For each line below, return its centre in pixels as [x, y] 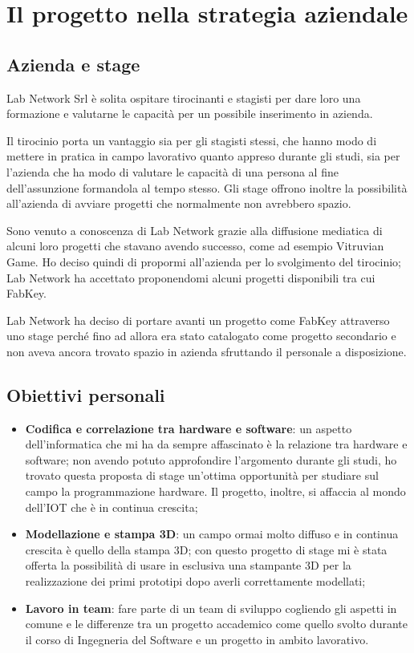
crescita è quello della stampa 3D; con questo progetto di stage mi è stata [206, 549]
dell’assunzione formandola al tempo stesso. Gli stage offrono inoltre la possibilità [207, 187]
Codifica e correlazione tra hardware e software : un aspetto [189, 428]
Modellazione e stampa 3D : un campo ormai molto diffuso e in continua [212, 534]
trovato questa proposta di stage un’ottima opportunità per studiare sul [202, 475]
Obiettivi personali [86, 394]
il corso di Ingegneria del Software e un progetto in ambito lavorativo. [197, 639]
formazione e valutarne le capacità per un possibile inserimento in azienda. [190, 114]
